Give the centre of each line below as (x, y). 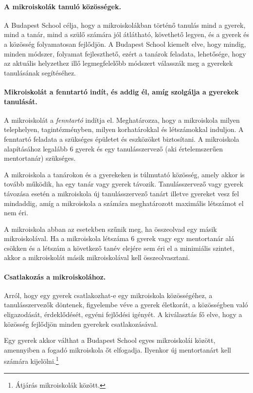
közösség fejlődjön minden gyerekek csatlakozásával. (81, 324)
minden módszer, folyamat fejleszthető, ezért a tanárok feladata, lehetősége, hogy (125, 53)
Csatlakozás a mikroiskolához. (55, 276)
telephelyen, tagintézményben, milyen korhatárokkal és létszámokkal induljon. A (124, 129)
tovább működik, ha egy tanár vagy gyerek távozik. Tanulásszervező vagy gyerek (124, 184)
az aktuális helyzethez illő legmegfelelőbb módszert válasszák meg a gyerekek (118, 63)
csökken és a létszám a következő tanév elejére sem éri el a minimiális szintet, (119, 248)
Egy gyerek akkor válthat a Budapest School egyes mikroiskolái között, (110, 340)
